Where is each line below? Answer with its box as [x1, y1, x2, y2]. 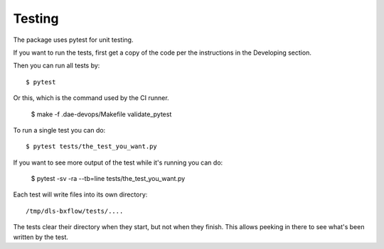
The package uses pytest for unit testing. [13, 35, 134, 44]
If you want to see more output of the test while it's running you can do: [13, 158, 223, 167]
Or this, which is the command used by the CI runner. [13, 94, 170, 102]
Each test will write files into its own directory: [13, 190, 148, 199]
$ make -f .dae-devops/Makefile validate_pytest [31, 110, 172, 118]
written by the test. [13, 233, 69, 241]
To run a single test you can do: [13, 126, 106, 134]
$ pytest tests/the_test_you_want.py [26, 143, 158, 150]
